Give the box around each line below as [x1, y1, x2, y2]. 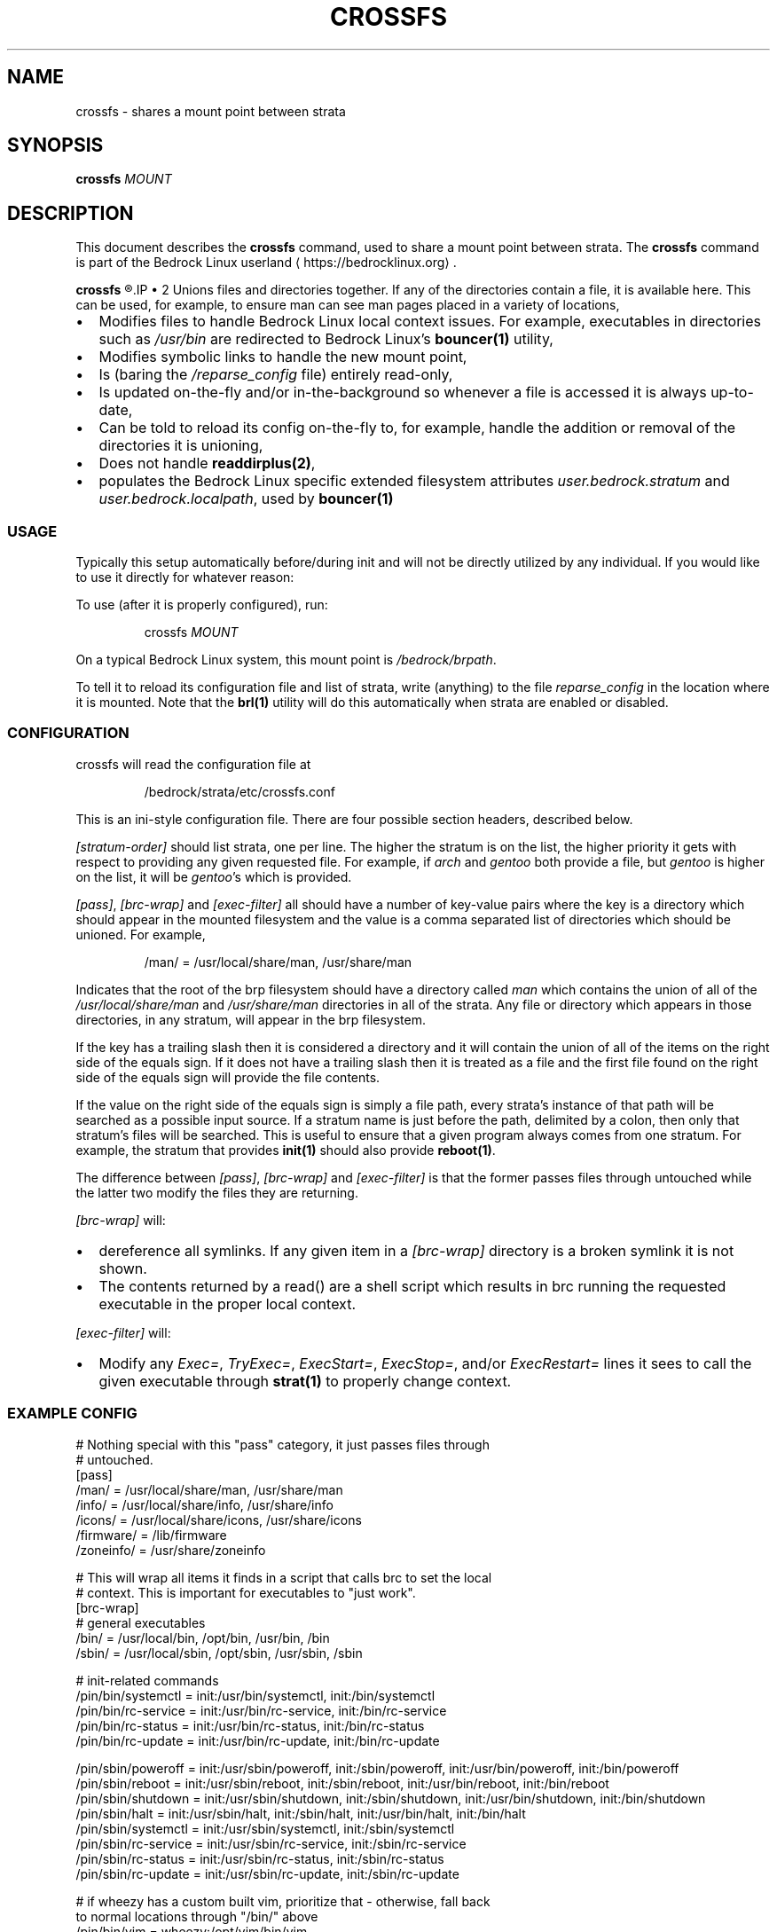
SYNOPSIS [7, 134, 104, 157]
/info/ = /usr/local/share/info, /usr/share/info [75, 1496, 334, 1512]
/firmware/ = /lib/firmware [75, 1527, 227, 1543]
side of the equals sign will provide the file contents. [75, 1069, 381, 1085]
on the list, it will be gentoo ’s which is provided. [75, 868, 352, 884]
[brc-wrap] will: [75, 1212, 166, 1228]
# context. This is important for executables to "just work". [75, 1584, 416, 1600]
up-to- [710, 383, 754, 402]
